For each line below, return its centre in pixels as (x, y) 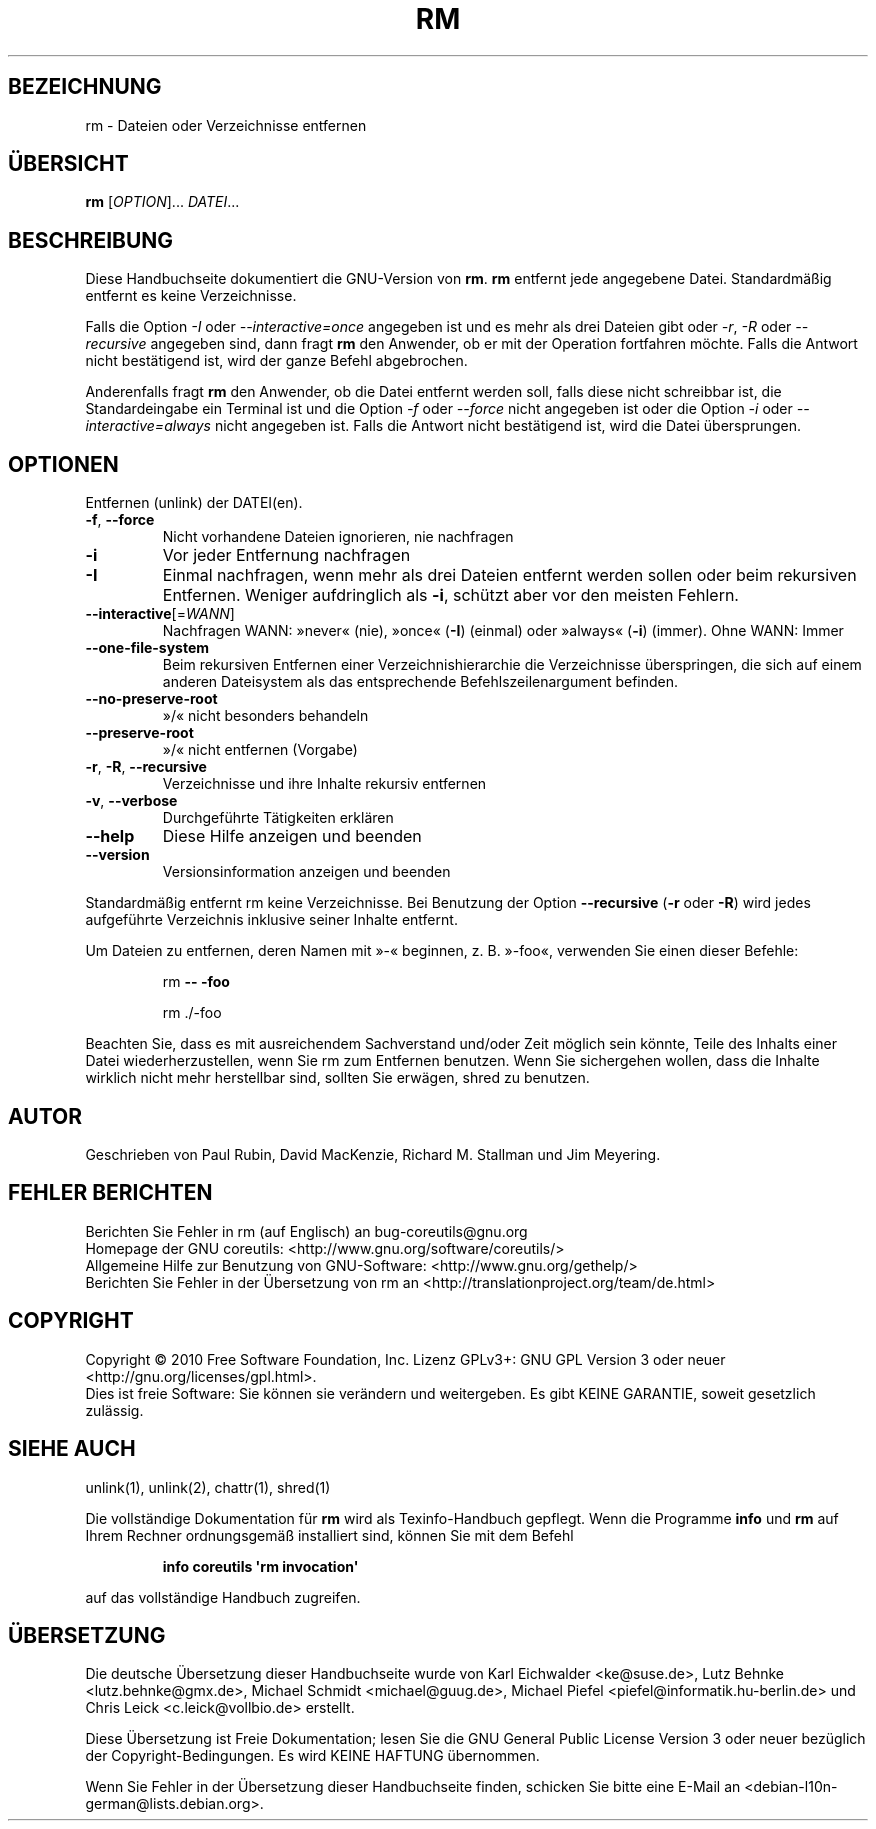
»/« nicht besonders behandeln (265, 716)
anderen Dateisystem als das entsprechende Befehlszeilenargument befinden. (420, 682)
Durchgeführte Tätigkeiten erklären (278, 818)
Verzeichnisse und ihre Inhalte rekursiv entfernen (324, 784)
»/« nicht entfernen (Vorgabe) (260, 750)
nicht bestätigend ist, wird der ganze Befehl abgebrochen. (276, 361)
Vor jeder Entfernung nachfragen (286, 555)
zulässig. (114, 1410)
